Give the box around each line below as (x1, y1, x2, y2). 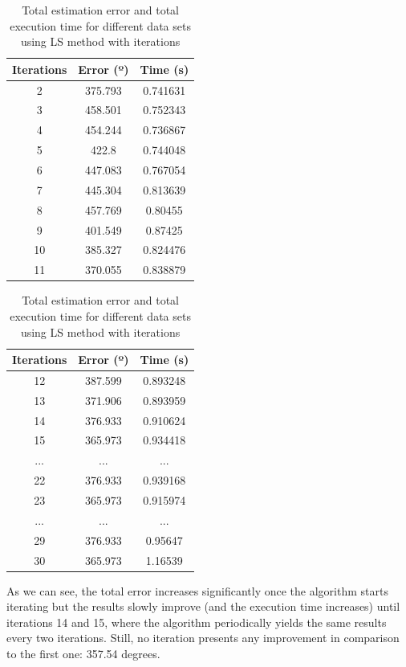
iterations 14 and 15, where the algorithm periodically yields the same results (6, 613, 387, 630)
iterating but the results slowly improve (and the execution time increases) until (6, 598, 400, 615)
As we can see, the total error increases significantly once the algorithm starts (6, 582, 388, 599)
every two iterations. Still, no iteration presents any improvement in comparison (6, 629, 400, 646)
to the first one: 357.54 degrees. (6, 645, 160, 661)
